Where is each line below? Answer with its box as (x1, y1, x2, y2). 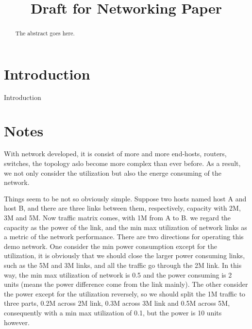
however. (4, 317, 30, 327)
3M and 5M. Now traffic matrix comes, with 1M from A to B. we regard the (4, 213, 231, 223)
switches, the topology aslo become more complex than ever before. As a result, (4, 158, 241, 168)
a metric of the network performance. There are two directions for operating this (4, 231, 244, 242)
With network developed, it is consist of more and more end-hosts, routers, (4, 148, 227, 159)
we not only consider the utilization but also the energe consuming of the (4, 167, 221, 178)
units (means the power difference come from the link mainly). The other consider (4, 279, 248, 289)
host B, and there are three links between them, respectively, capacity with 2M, (4, 203, 241, 213)
